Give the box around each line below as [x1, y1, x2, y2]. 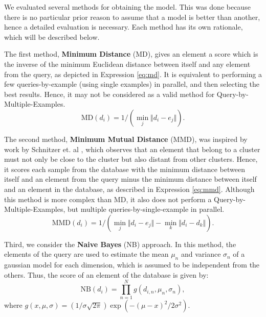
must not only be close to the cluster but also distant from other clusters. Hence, [4, 154, 258, 164]
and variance [181, 249, 221, 259]
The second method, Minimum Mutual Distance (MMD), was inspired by [4, 133, 248, 144]
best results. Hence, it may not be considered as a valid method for [4, 88, 215, 99]
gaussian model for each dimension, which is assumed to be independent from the [4, 259, 260, 270]
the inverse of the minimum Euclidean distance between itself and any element [4, 58, 251, 69]
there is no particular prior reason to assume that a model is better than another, [4, 11, 260, 22]
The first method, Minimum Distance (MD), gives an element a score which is [4, 48, 258, 59]
